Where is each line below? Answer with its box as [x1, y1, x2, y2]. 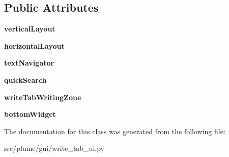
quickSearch [4, 74, 47, 85]
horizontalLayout [4, 40, 65, 51]
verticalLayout [4, 23, 55, 34]
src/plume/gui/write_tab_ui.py [4, 143, 104, 153]
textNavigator [4, 57, 54, 68]
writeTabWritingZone [4, 91, 81, 102]
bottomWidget [4, 109, 56, 119]
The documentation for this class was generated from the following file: [4, 125, 225, 136]
